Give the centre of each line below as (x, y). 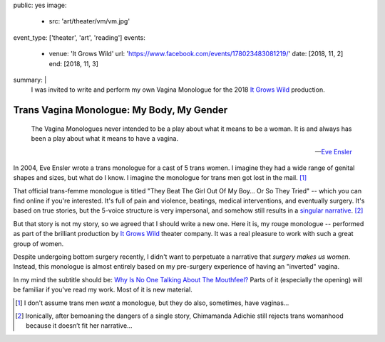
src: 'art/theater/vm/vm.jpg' (89, 21)
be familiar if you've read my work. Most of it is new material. (103, 290)
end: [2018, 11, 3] (74, 63)
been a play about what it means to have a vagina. (105, 139)
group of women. (38, 244)
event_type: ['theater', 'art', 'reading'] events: (79, 37)
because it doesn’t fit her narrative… (79, 326)
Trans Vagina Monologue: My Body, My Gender (120, 110)
